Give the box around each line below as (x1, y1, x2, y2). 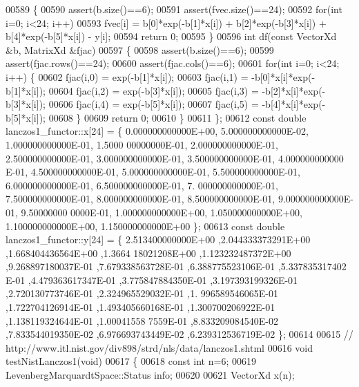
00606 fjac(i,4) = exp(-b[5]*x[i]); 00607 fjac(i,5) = (48, 97, 259, 111)
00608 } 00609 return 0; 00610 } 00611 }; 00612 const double (48, 110, 307, 124)
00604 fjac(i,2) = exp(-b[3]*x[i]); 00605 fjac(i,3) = (48, 83, 259, 97)
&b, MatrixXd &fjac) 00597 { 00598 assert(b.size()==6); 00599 (6, 42, 274, 57)
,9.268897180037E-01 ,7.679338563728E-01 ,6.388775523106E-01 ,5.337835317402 (6, 259, 347, 274)
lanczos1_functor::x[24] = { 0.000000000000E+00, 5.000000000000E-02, (6, 124, 309, 138)
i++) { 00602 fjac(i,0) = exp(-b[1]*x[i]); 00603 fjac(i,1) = (6, 69, 249, 84)
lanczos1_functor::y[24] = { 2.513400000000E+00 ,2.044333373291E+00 (6, 232, 311, 247)
